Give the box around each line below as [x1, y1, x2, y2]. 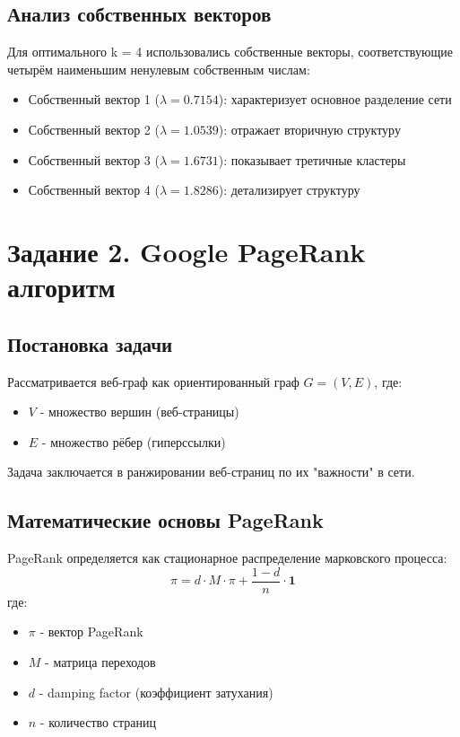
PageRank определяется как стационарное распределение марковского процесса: [7, 548, 447, 567]
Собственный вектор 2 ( [28, 119, 160, 138]
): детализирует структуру [218, 180, 360, 199]
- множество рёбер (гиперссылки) [41, 432, 226, 451]
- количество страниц [39, 713, 156, 732]
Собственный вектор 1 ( [28, 90, 160, 109]
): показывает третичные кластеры [218, 150, 406, 169]
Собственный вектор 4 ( [28, 180, 160, 199]
